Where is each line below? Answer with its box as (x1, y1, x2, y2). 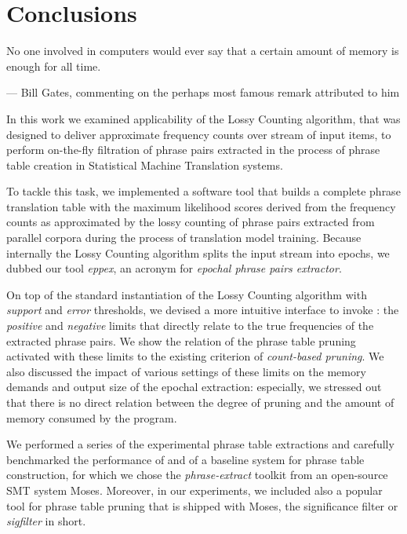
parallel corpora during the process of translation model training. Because (6, 229, 362, 246)
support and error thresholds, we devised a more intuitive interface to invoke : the (6, 302, 399, 318)
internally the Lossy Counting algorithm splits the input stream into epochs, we (6, 244, 390, 261)
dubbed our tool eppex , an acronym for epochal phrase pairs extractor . (6, 260, 342, 276)
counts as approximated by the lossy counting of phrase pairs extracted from (6, 214, 375, 230)
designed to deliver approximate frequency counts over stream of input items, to (6, 126, 391, 142)
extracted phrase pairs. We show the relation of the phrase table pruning (6, 332, 356, 349)
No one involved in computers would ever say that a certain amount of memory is (6, 42, 399, 59)
